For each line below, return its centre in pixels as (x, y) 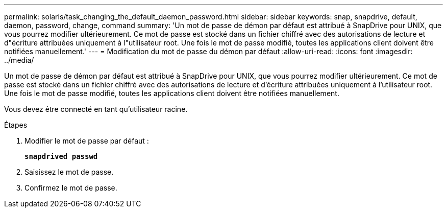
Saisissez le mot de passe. (69, 172)
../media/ (19, 60)
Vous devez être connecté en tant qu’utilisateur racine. (96, 109)
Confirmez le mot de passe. (71, 188)
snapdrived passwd (61, 156)
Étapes (16, 125)
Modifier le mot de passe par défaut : (87, 141)
